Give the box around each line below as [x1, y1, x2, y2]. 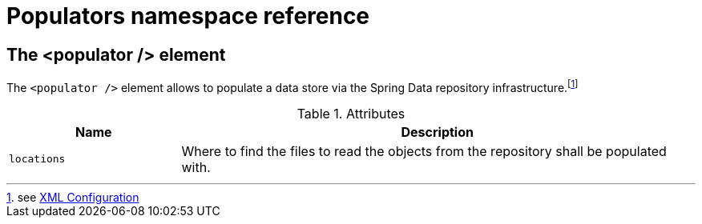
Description [401, 123, 474, 140]
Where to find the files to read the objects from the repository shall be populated [181, 142, 667, 159]
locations [9, 153, 66, 166]
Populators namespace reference [6, 2, 370, 30]
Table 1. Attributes [297, 105, 405, 122]
